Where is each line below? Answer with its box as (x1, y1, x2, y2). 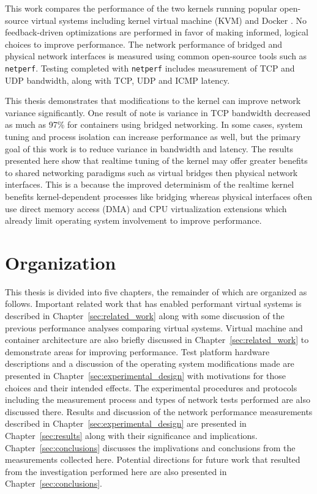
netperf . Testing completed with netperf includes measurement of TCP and (5, 61, 295, 74)
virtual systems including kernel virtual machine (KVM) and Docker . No (31, 13, 307, 26)
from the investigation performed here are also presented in (5, 465, 227, 477)
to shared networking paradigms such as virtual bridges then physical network (5, 166, 298, 179)
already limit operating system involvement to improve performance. (5, 214, 262, 227)
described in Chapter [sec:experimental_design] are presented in (5, 417, 247, 430)
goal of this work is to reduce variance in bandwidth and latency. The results (5, 142, 294, 155)
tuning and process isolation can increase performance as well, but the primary (5, 130, 301, 142)
